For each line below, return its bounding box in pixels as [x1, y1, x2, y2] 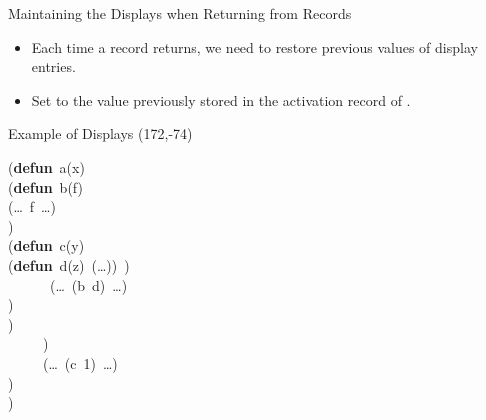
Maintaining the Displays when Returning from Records [8, 3, 352, 23]
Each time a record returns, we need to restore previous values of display [31, 36, 478, 57]
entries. [31, 56, 76, 77]
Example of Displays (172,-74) [8, 123, 193, 144]
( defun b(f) [8, 176, 83, 197]
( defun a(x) [8, 156, 85, 177]
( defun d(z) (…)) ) [8, 254, 130, 275]
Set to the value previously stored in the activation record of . [31, 89, 411, 110]
